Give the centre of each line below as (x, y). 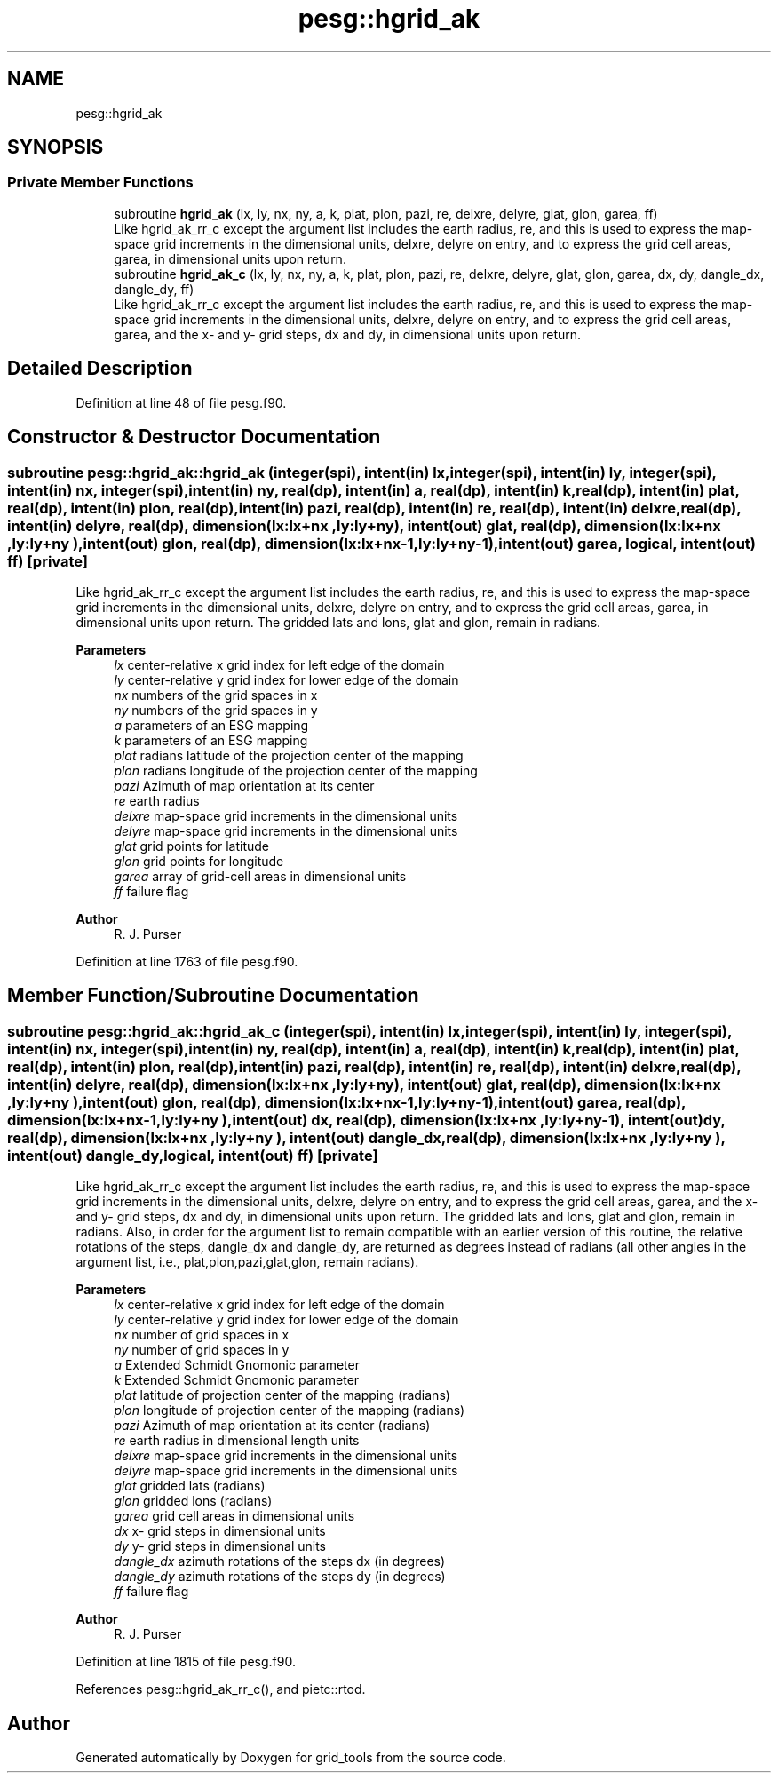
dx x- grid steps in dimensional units (220, 1531)
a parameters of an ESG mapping (211, 725)
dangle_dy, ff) (154, 289)
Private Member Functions (100, 183)
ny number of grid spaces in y (202, 1350)
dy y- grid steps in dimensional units (220, 1546)
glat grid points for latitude (191, 846)
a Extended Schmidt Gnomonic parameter (237, 1365)
